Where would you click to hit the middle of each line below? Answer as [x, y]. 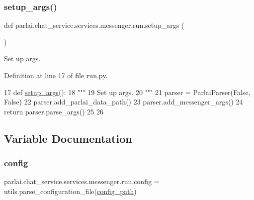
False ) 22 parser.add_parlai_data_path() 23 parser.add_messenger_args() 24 [124, 102]
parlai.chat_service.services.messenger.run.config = [82, 181]
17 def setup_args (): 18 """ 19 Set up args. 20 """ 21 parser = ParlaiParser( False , [127, 92]
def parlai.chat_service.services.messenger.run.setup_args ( [94, 25]
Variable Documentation [68, 138]
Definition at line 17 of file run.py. [56, 75]
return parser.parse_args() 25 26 [54, 111]
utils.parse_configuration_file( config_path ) [70, 191]
